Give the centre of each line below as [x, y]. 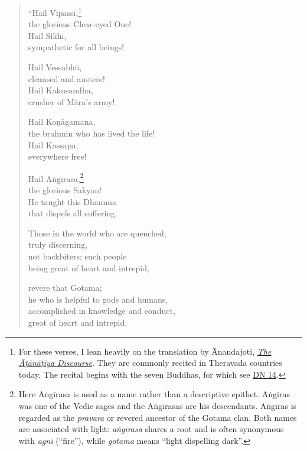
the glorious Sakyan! [65, 190]
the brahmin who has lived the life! [92, 133]
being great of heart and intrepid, [89, 267]
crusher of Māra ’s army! [71, 101]
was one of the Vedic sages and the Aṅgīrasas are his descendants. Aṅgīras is [158, 405]
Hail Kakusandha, [61, 90]
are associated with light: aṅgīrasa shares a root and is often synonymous [151, 429]
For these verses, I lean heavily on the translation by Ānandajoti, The [145, 351]
